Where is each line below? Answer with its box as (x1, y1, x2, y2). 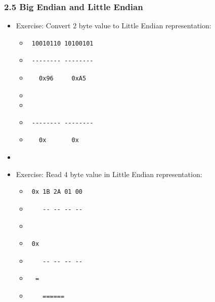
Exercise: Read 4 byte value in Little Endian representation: (16, 168, 202, 179)
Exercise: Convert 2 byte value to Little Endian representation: (16, 20, 211, 31)
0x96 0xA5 (39, 75, 87, 82)
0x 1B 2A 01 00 (31, 188, 82, 196)
